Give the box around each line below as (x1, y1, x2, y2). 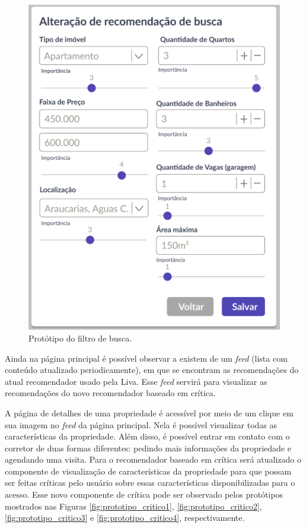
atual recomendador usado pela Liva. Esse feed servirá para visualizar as (5, 375, 267, 387)
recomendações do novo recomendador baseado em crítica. (5, 387, 216, 399)
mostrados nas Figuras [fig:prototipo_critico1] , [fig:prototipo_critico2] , (5, 499, 262, 512)
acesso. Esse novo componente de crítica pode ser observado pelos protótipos (5, 488, 283, 501)
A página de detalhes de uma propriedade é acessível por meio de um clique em (5, 406, 294, 419)
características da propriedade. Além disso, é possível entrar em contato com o (5, 430, 290, 442)
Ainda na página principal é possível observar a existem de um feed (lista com (5, 352, 288, 364)
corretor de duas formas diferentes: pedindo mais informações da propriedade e (5, 441, 291, 454)
